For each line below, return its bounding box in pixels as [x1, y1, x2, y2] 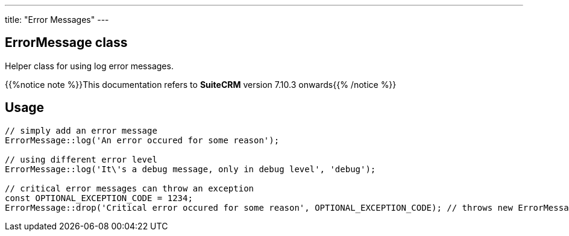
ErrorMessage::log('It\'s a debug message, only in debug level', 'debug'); [5, 164, 376, 174]
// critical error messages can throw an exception [5, 183, 254, 193]
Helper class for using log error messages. [5, 60, 174, 71]
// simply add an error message [5, 125, 157, 135]
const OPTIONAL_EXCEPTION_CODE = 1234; [5, 193, 193, 203]
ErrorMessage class [5, 35, 128, 51]
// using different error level [5, 154, 157, 164]
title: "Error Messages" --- [5, 14, 109, 25]
